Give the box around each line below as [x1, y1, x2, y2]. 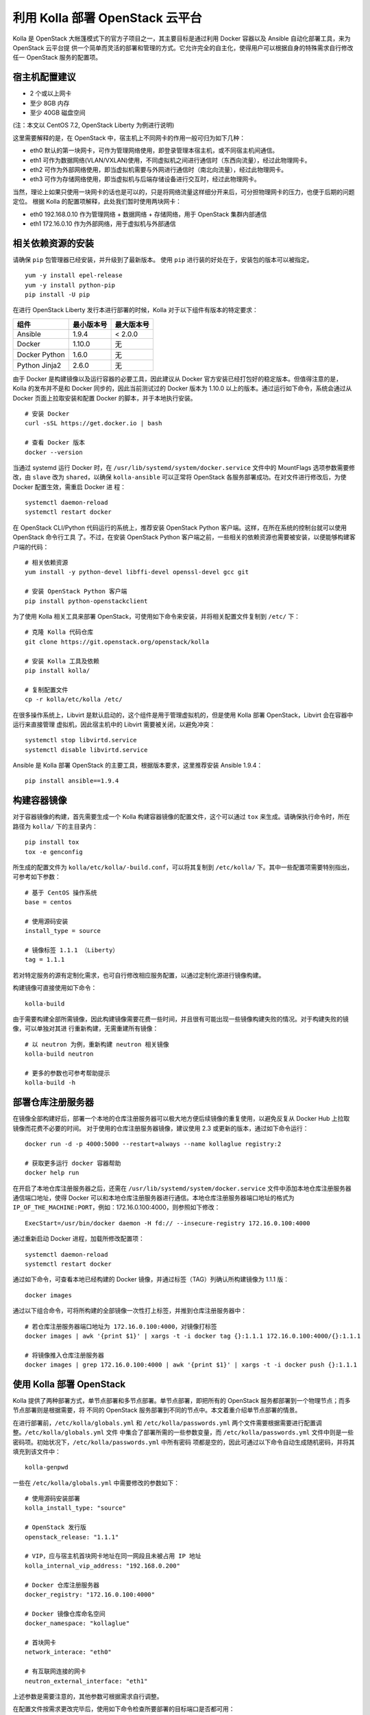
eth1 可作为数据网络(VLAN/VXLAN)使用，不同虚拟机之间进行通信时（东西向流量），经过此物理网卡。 [29, 156, 311, 164]
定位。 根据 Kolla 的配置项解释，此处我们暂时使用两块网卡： [12, 198, 182, 206]
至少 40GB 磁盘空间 [29, 108, 86, 117]
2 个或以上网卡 [29, 89, 72, 97]
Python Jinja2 [16, 360, 62, 370]
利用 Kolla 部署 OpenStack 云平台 [12, 10, 202, 25]
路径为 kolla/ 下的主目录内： [12, 822, 99, 830]
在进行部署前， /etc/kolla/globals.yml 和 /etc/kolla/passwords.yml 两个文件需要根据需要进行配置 [12, 1419, 317, 1427]
